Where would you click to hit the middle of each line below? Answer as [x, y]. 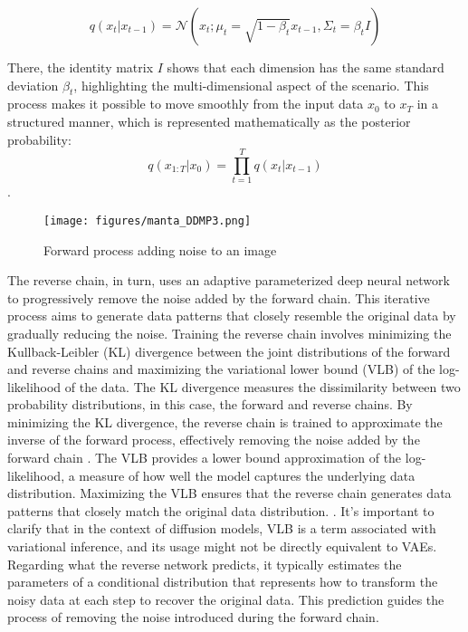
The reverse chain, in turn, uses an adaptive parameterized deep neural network [229, 280]
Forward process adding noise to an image [160, 249]
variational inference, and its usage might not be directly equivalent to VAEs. [222, 546]
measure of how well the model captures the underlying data [247, 475]
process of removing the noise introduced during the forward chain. [193, 617]
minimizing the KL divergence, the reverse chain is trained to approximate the [225, 421]
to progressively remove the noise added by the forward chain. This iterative [219, 297]
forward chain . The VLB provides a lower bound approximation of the [205, 458]
